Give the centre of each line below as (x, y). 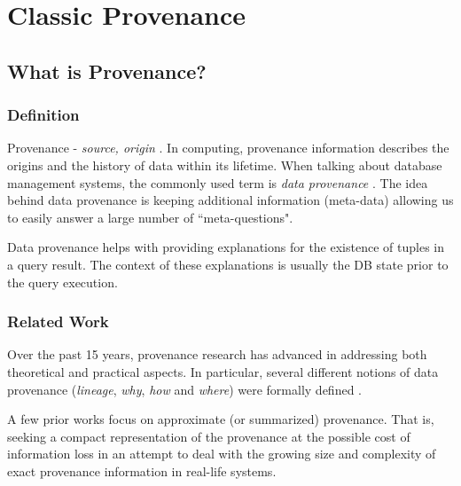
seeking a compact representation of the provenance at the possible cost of (209, 436)
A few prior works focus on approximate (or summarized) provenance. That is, (221, 419)
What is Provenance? (107, 71)
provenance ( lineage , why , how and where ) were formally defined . (184, 389)
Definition (43, 115)
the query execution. (63, 282)
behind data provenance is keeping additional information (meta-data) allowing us (230, 200)
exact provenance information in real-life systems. (142, 470)
